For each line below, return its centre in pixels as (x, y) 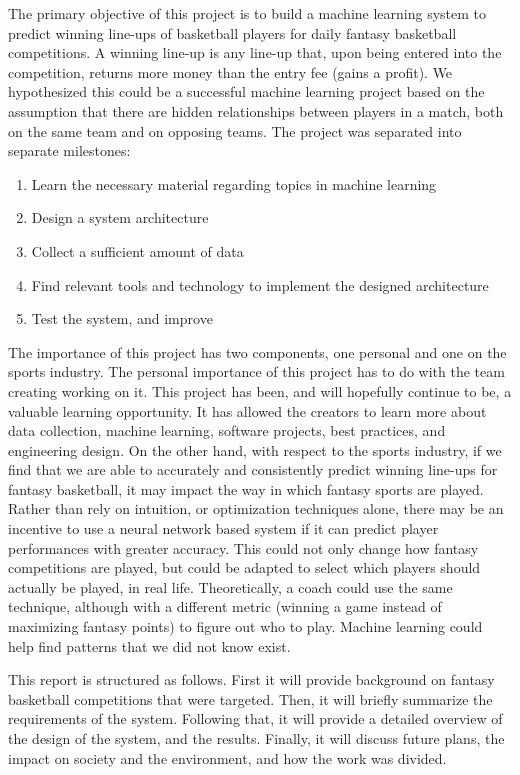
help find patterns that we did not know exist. (149, 645)
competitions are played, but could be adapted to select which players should (244, 567)
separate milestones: (69, 150)
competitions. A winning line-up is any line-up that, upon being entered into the (255, 52)
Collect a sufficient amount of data (137, 250)
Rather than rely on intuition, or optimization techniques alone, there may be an (256, 508)
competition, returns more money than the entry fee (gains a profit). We (230, 71)
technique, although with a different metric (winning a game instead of (225, 606)
